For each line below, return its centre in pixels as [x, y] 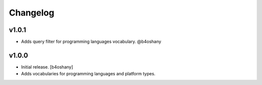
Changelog [32, 13]
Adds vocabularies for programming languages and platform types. [88, 74]
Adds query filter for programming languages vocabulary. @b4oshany [91, 42]
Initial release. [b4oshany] [47, 67]
